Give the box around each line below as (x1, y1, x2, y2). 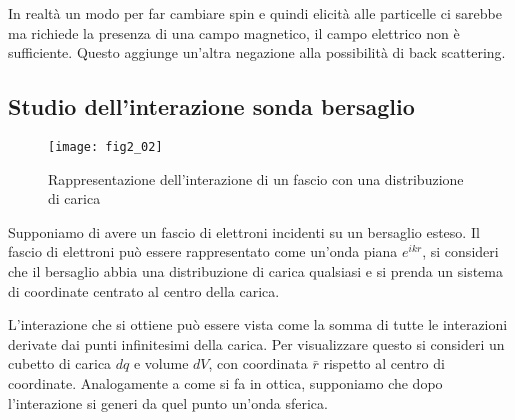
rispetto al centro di (323, 353, 445, 374)
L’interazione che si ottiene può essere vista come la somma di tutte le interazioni (8, 314, 508, 335)
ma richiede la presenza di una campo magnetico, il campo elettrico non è (8, 22, 460, 43)
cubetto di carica (8, 353, 112, 374)
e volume (133, 353, 189, 374)
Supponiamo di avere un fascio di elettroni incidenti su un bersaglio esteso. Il (8, 221, 480, 242)
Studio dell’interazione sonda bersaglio (8, 91, 415, 122)
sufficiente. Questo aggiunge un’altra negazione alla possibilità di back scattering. (8, 42, 506, 63)
